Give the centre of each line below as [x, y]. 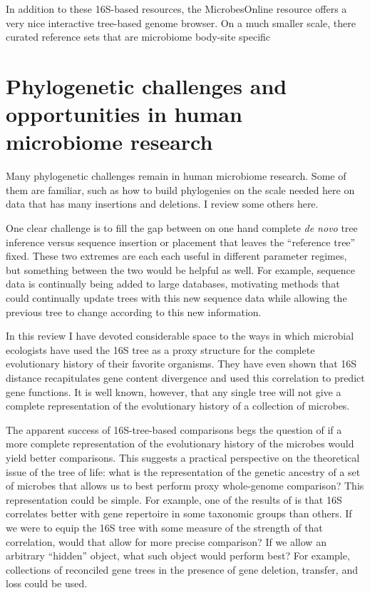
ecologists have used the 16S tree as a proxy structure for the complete [160, 349]
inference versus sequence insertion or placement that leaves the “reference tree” [181, 242]
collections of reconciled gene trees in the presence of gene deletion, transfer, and [182, 569]
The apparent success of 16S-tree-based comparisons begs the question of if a [174, 429]
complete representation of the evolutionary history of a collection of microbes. [178, 406]
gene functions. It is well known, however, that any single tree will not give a [174, 391]
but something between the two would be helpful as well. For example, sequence [181, 269]
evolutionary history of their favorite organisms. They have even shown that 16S [181, 364]
